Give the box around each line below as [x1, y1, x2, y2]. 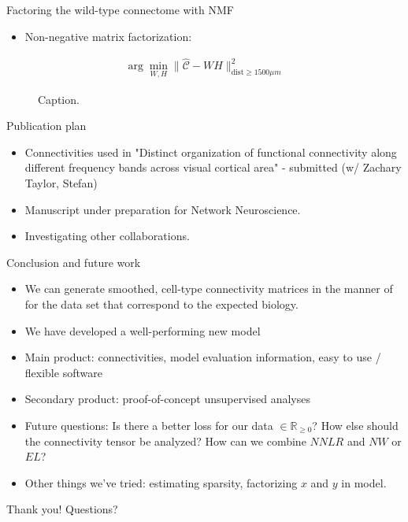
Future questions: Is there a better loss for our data [24, 416, 273, 433]
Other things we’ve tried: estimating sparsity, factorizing [24, 474, 298, 491]
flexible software [24, 364, 102, 380]
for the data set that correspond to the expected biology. [24, 296, 299, 312]
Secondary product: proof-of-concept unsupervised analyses [24, 391, 310, 407]
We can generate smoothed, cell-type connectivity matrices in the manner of [24, 280, 393, 297]
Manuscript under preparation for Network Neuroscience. [24, 201, 301, 217]
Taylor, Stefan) [24, 175, 98, 191]
